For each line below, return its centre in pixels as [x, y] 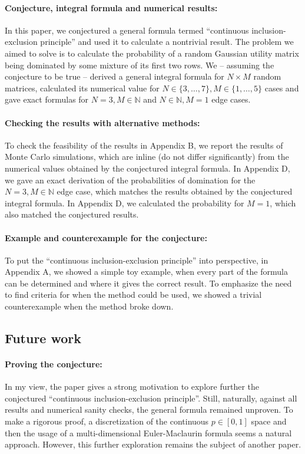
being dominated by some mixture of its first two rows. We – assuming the [140, 65]
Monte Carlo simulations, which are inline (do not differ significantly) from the [147, 157]
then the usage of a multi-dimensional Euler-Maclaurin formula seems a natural [148, 432]
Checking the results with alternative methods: [102, 122]
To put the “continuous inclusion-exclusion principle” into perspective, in [137, 260]
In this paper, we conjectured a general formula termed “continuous [127, 30]
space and [269, 421]
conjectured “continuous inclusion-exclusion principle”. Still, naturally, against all [151, 398]
